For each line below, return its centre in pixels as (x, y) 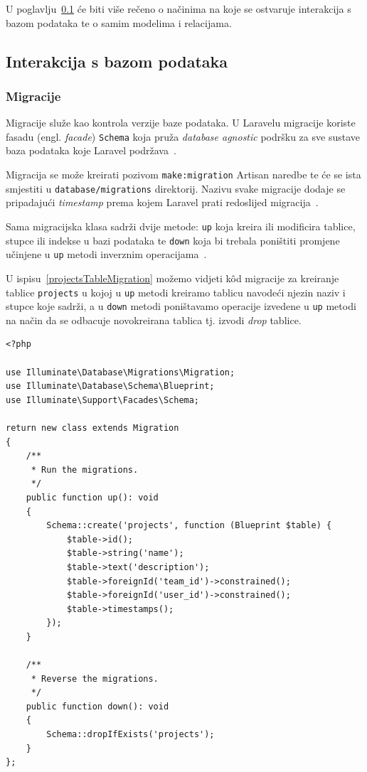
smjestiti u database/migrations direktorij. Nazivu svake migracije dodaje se (176, 188)
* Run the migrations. (85, 470)
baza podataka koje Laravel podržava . (91, 150)
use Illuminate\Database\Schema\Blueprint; (110, 386)
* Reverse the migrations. (95, 679)
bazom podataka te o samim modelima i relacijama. (119, 22)
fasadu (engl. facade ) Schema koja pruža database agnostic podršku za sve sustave (183, 136)
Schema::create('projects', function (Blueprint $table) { (189, 526)
